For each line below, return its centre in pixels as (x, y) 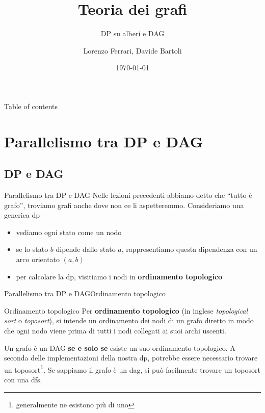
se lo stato (32, 249)
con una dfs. (23, 380)
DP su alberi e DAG (132, 33)
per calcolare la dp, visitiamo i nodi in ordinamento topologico (119, 276)
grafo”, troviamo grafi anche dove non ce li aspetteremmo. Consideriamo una (124, 205)
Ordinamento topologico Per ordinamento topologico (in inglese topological (126, 310)
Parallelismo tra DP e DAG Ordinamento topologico (85, 293)
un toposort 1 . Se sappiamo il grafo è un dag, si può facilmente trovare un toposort (132, 369)
